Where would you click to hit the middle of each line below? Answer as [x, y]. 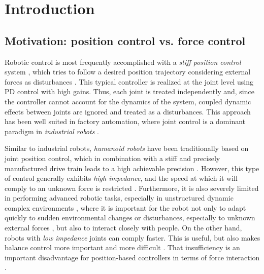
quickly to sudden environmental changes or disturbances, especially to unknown [130, 218]
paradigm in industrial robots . [52, 131]
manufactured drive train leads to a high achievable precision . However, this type [132, 168]
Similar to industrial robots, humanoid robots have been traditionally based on [127, 148]
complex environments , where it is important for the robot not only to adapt [125, 207]
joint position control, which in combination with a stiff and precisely [112, 158]
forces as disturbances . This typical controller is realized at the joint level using [129, 81]
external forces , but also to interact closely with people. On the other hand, [123, 228]
